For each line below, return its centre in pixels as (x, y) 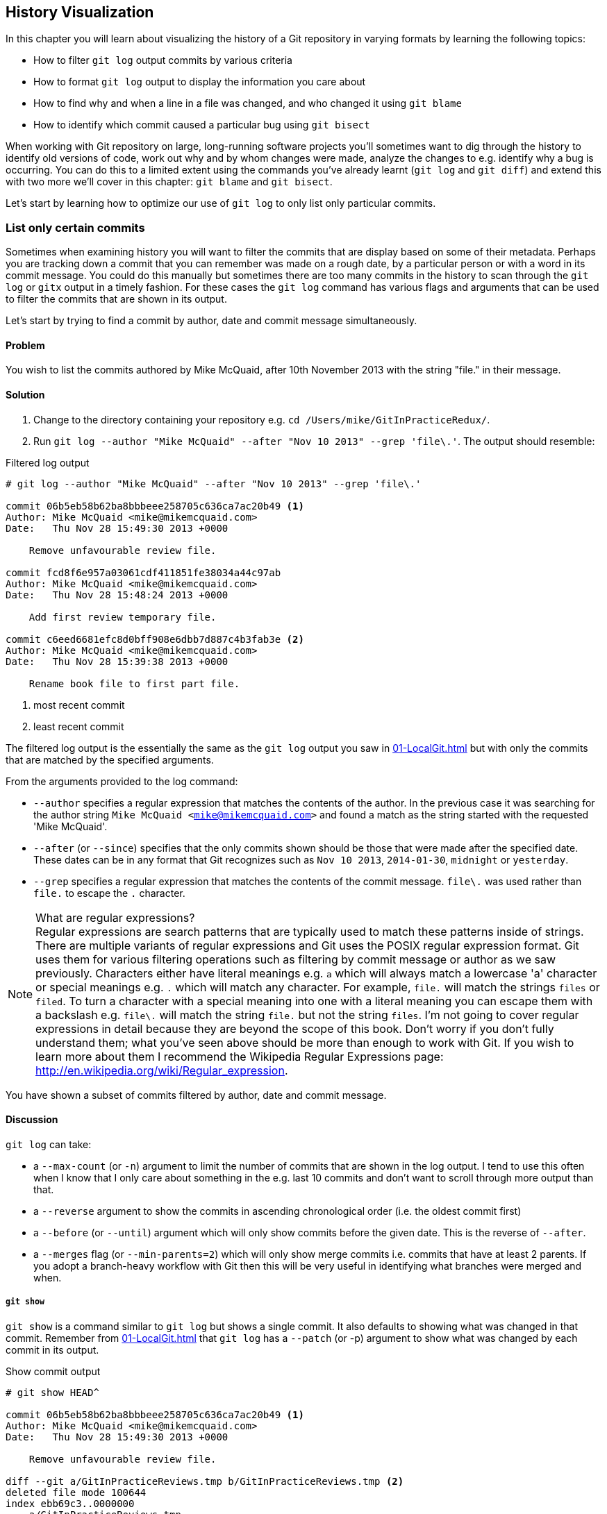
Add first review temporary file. (123, 617)
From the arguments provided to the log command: (122, 781)
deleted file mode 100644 (76, 1492)
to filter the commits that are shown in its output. (116, 299)
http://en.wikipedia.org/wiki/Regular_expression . (162, 1070)
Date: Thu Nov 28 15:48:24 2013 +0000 (117, 595)
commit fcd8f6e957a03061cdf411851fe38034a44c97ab (143, 572)
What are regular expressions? (115, 917)
